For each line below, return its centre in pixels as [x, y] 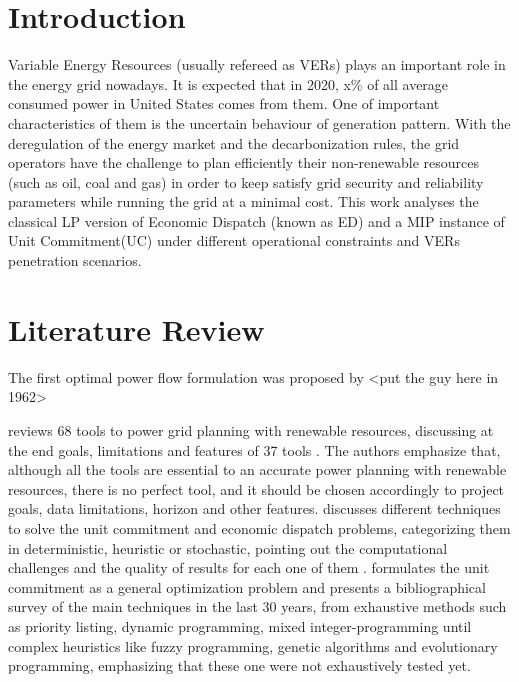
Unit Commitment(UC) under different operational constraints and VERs [234, 240]
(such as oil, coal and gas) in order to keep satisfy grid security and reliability [246, 181]
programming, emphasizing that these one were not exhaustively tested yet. [239, 665]
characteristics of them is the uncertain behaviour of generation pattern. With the [259, 122]
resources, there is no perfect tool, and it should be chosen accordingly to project [256, 488]
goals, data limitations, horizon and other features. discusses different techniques [254, 508]
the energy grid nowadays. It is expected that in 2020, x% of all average [228, 83]
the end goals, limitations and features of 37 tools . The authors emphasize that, [254, 449]
